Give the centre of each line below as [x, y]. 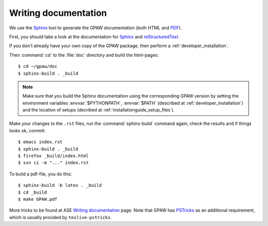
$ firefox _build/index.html [53, 156]
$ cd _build [33, 192]
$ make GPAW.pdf [38, 199]
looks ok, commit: [27, 130]
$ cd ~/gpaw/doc [38, 66]
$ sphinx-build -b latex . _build [60, 185]
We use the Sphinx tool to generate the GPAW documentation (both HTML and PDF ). [96, 28]
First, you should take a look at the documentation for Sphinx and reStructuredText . [94, 37]
